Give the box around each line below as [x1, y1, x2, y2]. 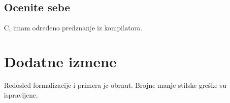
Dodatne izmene [4, 51, 117, 71]
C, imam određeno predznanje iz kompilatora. [4, 23, 142, 33]
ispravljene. [4, 89, 38, 100]
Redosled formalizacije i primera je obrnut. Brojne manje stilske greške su [4, 79, 227, 90]
